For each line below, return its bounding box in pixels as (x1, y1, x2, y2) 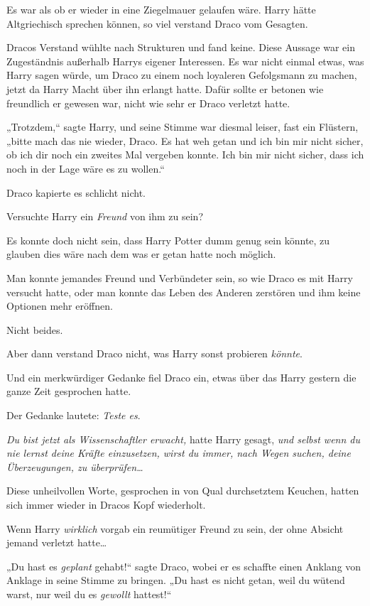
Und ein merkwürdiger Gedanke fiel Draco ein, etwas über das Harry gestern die (6, 369, 357, 384)
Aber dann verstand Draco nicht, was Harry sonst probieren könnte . (6, 346, 303, 361)
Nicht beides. (6, 322, 63, 337)
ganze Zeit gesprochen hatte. (6, 384, 131, 399)
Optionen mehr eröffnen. (6, 298, 113, 313)
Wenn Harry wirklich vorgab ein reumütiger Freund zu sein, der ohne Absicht (6, 521, 344, 536)
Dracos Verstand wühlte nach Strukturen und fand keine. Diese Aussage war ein (6, 40, 355, 55)
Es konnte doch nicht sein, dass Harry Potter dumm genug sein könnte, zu (6, 232, 330, 247)
